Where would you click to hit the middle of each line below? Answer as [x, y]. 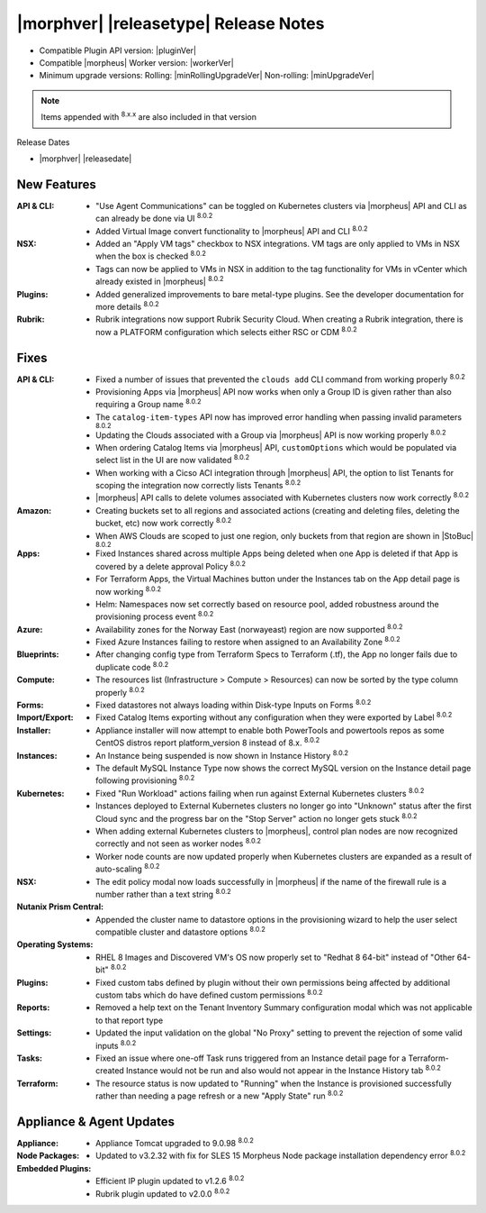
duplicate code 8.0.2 [132, 666]
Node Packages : [48, 1156]
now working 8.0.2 [129, 590]
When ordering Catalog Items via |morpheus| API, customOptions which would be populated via [276, 447]
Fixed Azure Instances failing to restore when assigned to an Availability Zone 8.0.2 [248, 642]
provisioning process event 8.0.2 [155, 616]
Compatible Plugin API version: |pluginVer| [118, 50]
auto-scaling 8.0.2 [128, 868]
